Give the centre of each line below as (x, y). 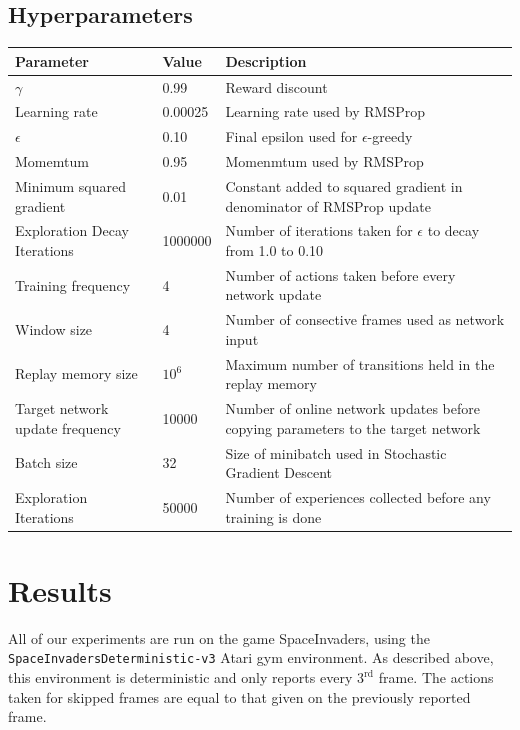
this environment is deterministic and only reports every (180, 677)
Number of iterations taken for (319, 230)
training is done (273, 516)
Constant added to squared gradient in (344, 185)
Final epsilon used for (291, 136)
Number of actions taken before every (340, 274)
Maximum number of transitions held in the (360, 363)
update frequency (68, 427)
